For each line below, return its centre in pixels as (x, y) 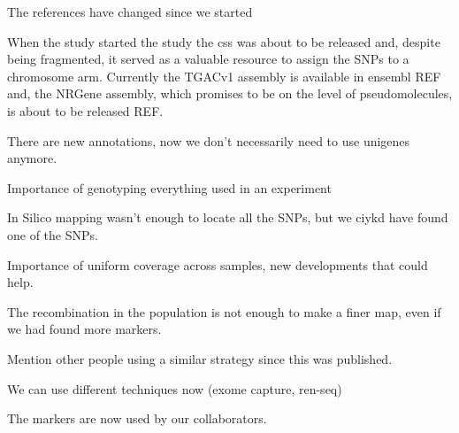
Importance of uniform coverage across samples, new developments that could (218, 264)
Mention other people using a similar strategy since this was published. (200, 358)
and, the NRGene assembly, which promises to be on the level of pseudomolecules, (230, 93)
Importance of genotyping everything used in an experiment (169, 187)
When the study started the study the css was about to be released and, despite (224, 41)
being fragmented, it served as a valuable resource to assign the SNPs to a (208, 59)
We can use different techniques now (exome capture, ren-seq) (175, 388)
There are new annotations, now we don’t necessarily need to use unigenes (209, 140)
